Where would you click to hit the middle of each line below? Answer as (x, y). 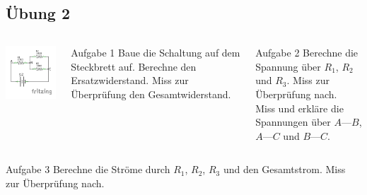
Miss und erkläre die (299, 108)
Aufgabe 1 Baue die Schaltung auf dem (156, 53)
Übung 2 (38, 13)
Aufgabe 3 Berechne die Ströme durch (88, 169)
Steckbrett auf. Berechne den (134, 66)
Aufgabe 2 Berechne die (307, 53)
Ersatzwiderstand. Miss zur (130, 80)
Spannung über (288, 66)
